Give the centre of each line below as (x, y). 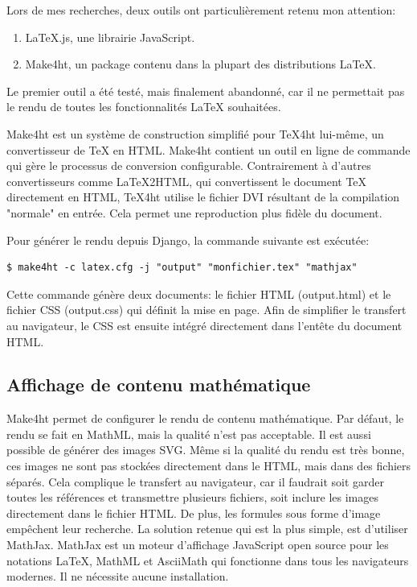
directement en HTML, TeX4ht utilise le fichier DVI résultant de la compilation (203, 197)
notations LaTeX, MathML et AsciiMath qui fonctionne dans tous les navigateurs (208, 560)
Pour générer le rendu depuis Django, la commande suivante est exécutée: (188, 240)
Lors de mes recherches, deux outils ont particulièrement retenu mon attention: (201, 10)
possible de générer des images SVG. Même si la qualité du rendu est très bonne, (206, 450)
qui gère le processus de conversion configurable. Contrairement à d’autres (189, 165)
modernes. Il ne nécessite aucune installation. (118, 576)
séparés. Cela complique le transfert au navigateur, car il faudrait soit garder (196, 481)
